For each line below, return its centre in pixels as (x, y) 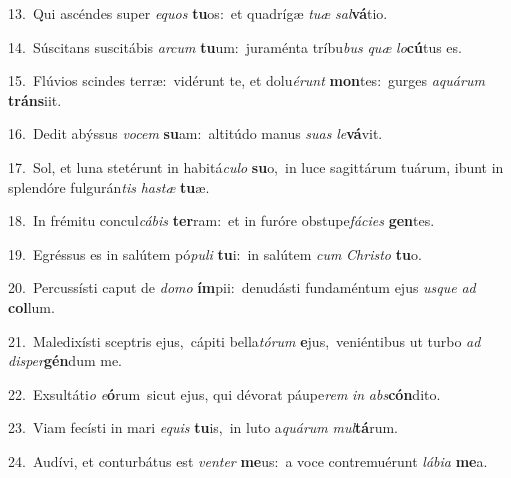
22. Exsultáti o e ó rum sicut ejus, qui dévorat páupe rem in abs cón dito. (224, 393)
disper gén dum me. (65, 360)
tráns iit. (35, 99)
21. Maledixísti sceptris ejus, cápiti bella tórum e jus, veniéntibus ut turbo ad (244, 340)
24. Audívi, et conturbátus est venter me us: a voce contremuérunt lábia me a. (248, 460)
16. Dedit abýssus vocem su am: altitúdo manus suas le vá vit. (195, 133)
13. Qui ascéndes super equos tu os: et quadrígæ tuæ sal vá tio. (198, 13)
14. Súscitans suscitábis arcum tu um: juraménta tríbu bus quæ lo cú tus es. (235, 46)
